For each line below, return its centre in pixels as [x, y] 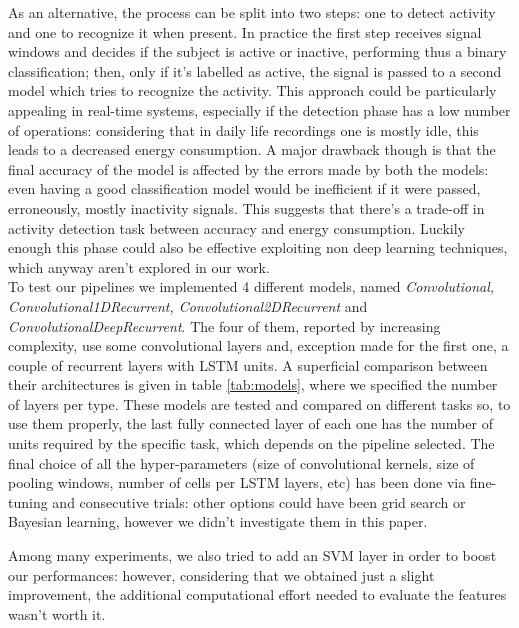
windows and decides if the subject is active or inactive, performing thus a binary [257, 51]
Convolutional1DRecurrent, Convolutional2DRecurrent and [188, 305]
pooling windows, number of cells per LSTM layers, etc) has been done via [237, 482]
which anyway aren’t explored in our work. [139, 266]
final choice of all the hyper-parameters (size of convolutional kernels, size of [241, 462]
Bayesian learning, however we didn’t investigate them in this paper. [218, 521]
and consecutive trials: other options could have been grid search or [259, 501]
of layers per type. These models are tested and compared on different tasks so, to [259, 403]
